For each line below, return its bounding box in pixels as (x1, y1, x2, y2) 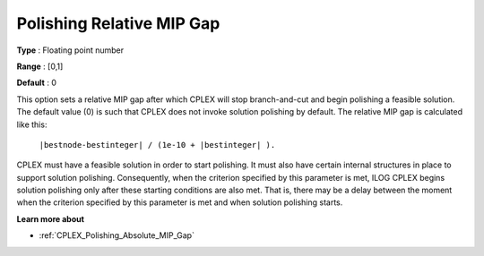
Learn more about (16, 213, 85, 224)
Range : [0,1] (16, 61, 64, 72)
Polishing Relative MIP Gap (16, 13, 220, 33)
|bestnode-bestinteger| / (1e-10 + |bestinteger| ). (39, 140, 276, 149)
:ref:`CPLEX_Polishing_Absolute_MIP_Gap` (39, 230, 194, 241)
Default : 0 (16, 77, 57, 89)
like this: (16, 119, 48, 130)
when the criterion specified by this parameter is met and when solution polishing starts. (16, 197, 343, 208)
